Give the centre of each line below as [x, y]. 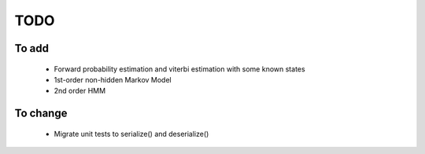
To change [41, 114]
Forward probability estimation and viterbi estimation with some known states [180, 69]
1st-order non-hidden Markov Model [113, 79]
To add [31, 48]
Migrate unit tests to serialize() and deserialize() [131, 134]
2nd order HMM [80, 91]
